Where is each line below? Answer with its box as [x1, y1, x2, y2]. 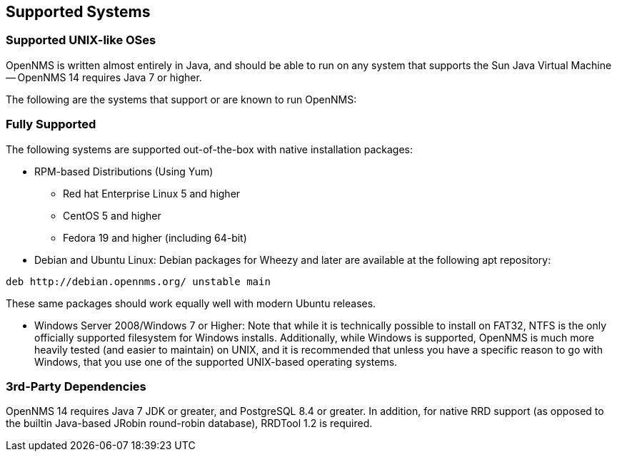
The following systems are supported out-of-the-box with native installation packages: [6, 143, 413, 155]
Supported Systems [6, 3, 151, 21]
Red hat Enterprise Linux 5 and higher [63, 187, 241, 200]
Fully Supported [6, 117, 96, 132]
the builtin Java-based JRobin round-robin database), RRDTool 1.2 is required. [6, 417, 373, 430]
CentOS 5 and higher [63, 209, 161, 222]
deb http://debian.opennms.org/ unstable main [6, 275, 271, 287]
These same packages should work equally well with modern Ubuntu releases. [6, 297, 376, 309]
